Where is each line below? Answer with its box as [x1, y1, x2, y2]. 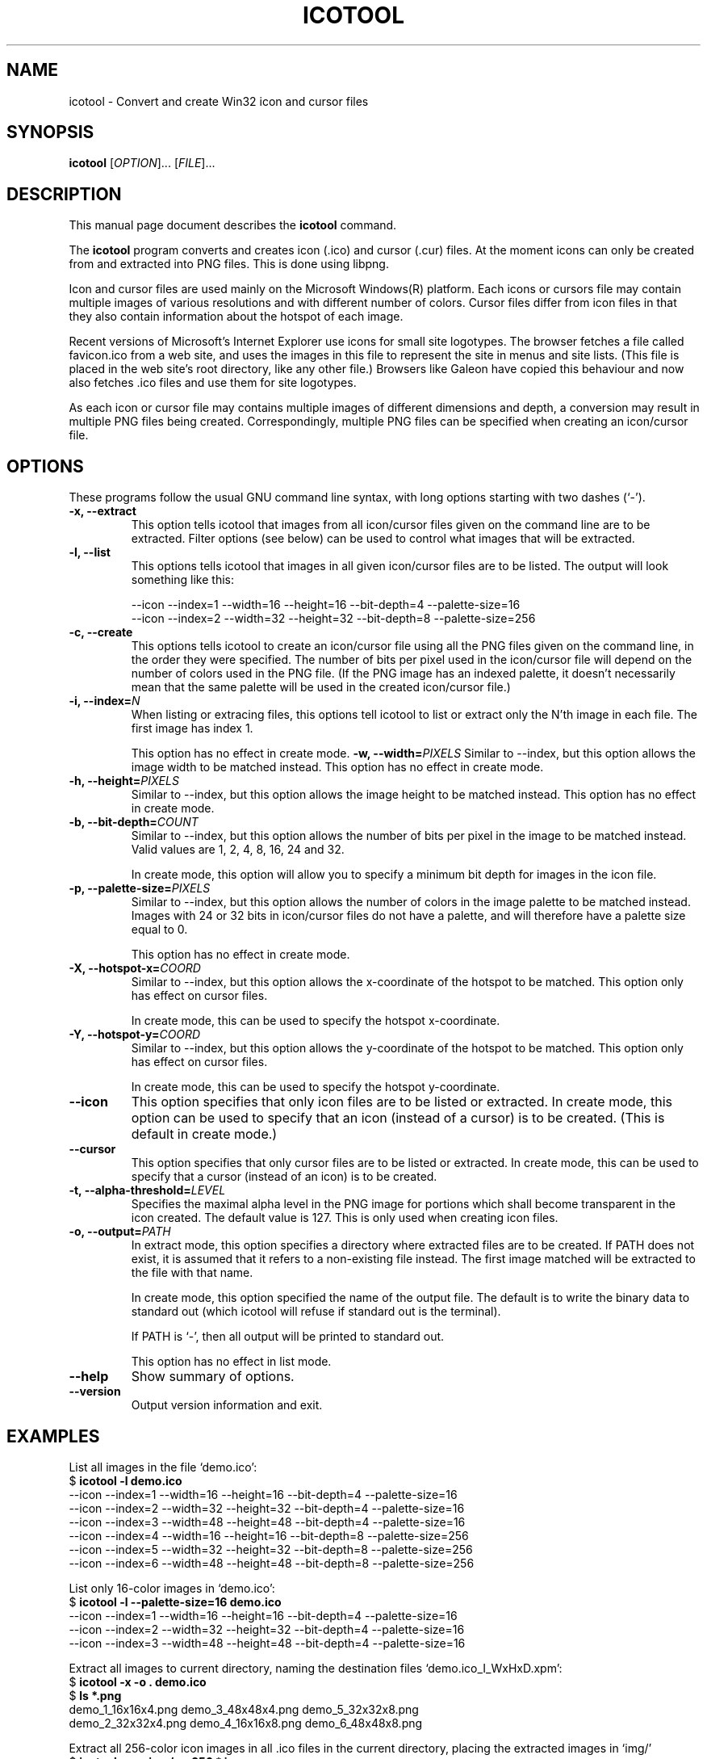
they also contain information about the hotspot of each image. [69, 309, 404, 324]
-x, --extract [69, 504, 136, 518]
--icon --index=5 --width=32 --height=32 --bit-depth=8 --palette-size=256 [69, 1542, 473, 1556]
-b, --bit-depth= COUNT [69, 815, 199, 829]
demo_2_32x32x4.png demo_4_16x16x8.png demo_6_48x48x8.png [69, 1715, 423, 1730]
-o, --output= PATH [69, 1224, 171, 1239]
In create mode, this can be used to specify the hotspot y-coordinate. [131, 1080, 500, 1094]
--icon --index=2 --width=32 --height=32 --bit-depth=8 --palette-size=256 [131, 611, 536, 626]
